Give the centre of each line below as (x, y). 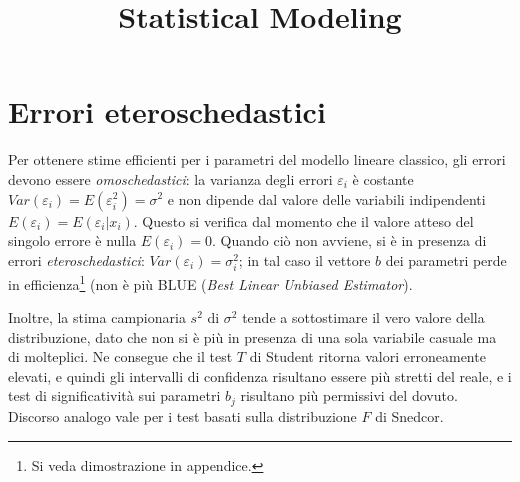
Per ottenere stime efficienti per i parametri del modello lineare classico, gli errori (257, 159)
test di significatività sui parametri (114, 395)
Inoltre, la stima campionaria (97, 317)
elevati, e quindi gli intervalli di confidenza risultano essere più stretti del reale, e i (260, 375)
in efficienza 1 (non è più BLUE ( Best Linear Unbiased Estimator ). (210, 282)
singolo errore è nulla (72, 240)
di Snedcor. (409, 415)
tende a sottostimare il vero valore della (363, 317)
